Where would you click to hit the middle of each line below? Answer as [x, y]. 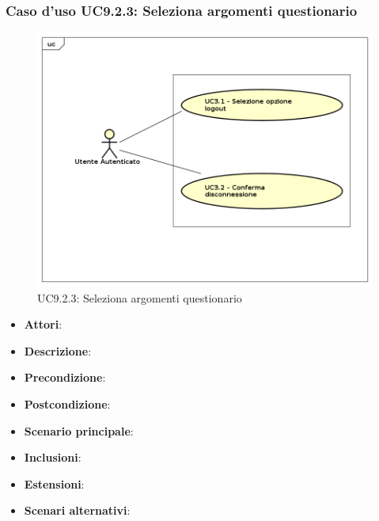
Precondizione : [65, 377]
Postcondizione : [67, 404]
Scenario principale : [79, 430]
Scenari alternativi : [77, 510]
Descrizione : [58, 350]
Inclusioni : [53, 457]
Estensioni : [54, 483]
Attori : [43, 324]
